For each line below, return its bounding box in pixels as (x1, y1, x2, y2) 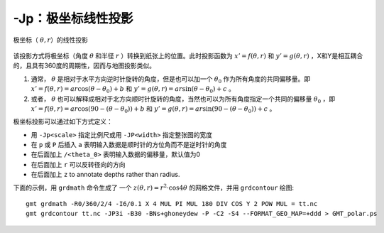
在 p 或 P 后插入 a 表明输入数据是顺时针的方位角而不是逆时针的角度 (31, 141, 227, 149)
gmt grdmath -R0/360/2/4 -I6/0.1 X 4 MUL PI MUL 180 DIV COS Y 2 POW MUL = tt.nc (26, 200, 318, 208)
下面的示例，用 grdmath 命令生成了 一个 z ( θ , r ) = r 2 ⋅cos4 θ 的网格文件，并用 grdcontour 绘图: (13, 182, 295, 192)
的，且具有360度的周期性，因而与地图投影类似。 (13, 61, 156, 70)
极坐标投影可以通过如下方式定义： (13, 117, 113, 126)
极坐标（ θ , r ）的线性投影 (13, 36, 88, 44)
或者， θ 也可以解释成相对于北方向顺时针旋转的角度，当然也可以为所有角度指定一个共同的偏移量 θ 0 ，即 (31, 94, 336, 104)
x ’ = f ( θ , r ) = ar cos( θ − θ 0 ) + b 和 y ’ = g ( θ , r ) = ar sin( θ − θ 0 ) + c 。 (31, 85, 236, 94)
